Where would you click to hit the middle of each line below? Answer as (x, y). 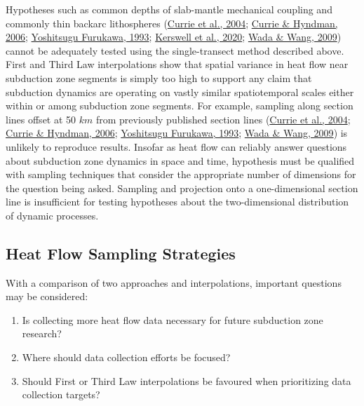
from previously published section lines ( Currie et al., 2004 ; (223, 119)
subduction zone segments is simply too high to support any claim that (159, 77)
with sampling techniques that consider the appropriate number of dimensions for (181, 174)
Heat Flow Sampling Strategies (121, 253)
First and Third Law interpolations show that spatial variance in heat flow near (177, 64)
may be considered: (47, 296)
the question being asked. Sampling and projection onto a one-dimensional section (182, 188)
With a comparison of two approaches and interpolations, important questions (174, 282)
